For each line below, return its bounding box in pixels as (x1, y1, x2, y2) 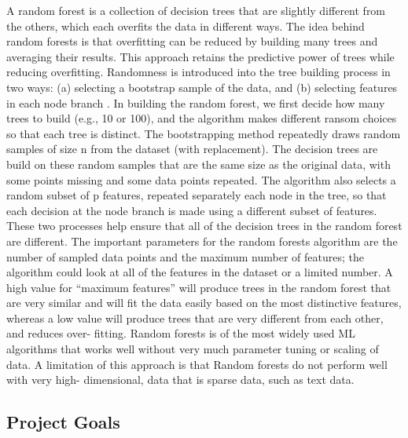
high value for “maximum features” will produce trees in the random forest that (6, 279, 391, 295)
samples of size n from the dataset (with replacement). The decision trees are (6, 141, 378, 157)
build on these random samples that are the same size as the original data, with (6, 155, 391, 172)
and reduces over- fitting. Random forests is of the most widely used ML (6, 325, 355, 341)
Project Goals (6, 410, 120, 434)
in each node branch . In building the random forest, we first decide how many (6, 94, 385, 111)
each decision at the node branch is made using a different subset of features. (6, 202, 377, 218)
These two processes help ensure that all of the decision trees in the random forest (6, 217, 402, 234)
